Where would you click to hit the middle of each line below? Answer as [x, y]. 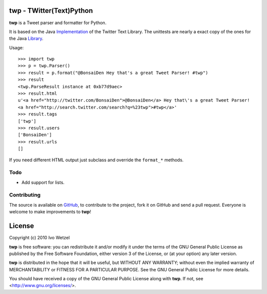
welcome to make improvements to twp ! [50, 212]
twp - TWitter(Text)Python [51, 11]
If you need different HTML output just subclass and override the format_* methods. [96, 160]
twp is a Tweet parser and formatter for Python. [58, 23]
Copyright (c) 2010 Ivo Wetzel [40, 238]
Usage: [17, 47]
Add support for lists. [43, 182]
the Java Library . [26, 38]
